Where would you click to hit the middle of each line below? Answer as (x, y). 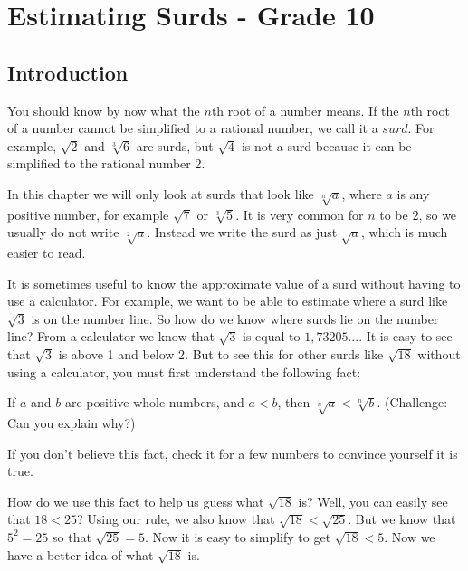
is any (413, 193)
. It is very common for (300, 214)
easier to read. (47, 253)
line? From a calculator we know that (111, 336)
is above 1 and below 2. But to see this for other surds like (221, 354)
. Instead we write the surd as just (242, 232)
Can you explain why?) (72, 423)
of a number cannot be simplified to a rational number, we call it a (193, 128)
